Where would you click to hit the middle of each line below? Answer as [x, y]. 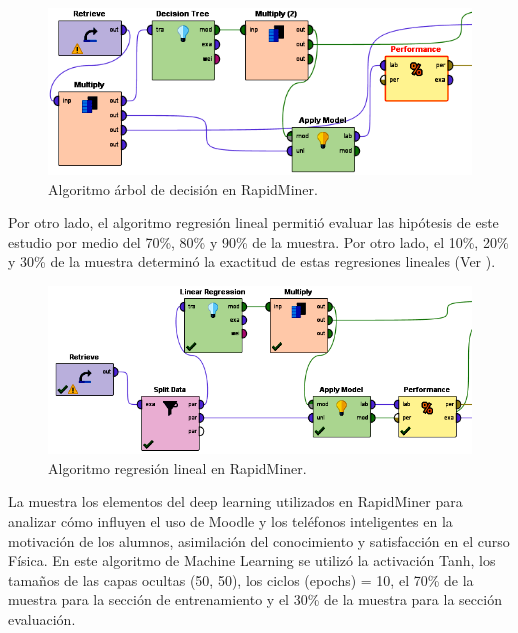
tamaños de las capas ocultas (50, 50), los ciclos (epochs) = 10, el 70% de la [241, 579]
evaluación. [42, 618]
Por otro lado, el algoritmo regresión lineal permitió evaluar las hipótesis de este [253, 222]
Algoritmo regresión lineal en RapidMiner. [177, 467]
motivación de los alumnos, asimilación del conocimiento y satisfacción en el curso [259, 540]
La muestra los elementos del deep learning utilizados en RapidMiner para [235, 501]
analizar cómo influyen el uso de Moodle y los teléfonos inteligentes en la [230, 521]
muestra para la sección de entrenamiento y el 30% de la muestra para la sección [255, 599]
